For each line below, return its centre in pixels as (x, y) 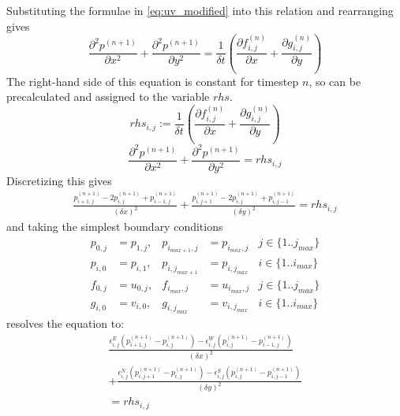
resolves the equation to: (65, 323)
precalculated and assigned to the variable (108, 97)
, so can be (335, 81)
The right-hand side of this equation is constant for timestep (153, 81)
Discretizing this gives (59, 180)
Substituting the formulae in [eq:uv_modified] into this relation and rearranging (200, 10)
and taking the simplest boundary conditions (115, 227)
